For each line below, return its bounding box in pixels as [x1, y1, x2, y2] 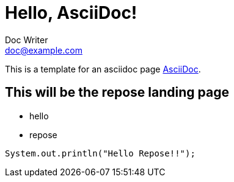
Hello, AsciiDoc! [5, 2, 137, 23]
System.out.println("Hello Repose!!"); [5, 148, 196, 158]
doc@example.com [5, 44, 82, 55]
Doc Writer [5, 34, 48, 45]
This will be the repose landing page [5, 85, 229, 100]
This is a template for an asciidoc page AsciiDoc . [5, 63, 201, 74]
